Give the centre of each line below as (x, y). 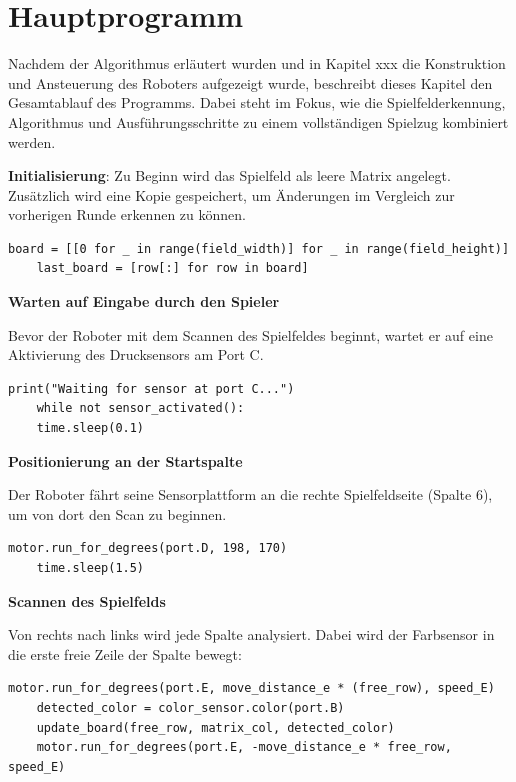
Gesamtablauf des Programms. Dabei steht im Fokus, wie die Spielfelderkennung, (257, 102)
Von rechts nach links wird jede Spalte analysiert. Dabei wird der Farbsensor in (251, 634)
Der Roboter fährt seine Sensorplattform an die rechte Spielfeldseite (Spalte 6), (250, 494)
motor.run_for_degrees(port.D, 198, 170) (148, 548)
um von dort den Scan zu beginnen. (117, 513)
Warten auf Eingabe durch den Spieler (144, 301)
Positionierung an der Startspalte (125, 460)
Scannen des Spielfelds (87, 600)
